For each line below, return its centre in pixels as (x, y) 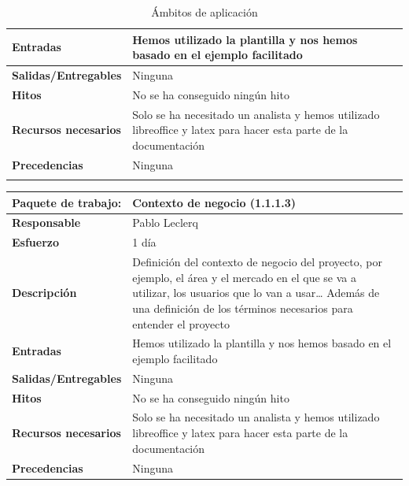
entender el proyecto (181, 323)
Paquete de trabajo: (67, 202)
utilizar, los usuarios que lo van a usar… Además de (256, 293)
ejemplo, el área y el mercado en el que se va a (245, 277)
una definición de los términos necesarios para (243, 308)
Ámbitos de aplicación (204, 12)
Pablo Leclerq (165, 223)
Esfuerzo (36, 242)
